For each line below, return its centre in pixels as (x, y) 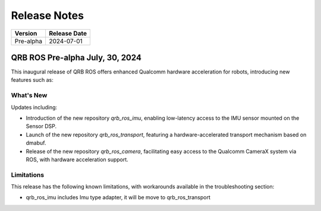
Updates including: (34, 107)
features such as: (32, 80)
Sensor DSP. (41, 126)
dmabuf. (36, 143)
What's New (29, 95)
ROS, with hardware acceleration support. (77, 159)
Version (26, 33)
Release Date (68, 33)
